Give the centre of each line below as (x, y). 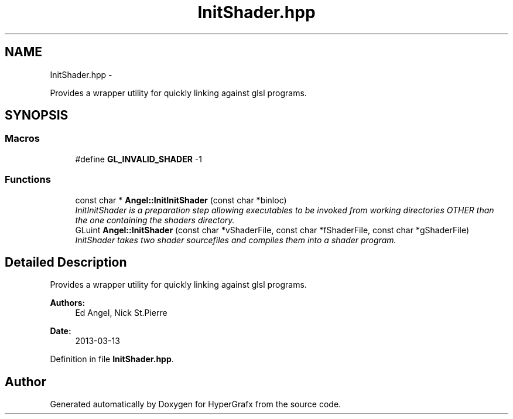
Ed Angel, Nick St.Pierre (121, 313)
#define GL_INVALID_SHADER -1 (138, 159)
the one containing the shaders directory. (155, 220)
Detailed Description (66, 262)
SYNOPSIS (37, 115)
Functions (28, 180)
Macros (22, 139)
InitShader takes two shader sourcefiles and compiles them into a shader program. (236, 240)
